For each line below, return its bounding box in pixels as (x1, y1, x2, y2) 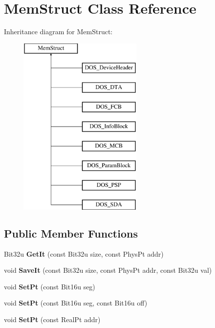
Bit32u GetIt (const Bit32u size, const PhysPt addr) (4, 248, 164, 259)
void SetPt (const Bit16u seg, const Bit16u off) (4, 298, 148, 308)
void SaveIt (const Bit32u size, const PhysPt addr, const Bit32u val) (4, 265, 212, 275)
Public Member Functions (4, 225, 138, 241)
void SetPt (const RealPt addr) (4, 314, 101, 325)
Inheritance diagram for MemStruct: (4, 26, 113, 37)
